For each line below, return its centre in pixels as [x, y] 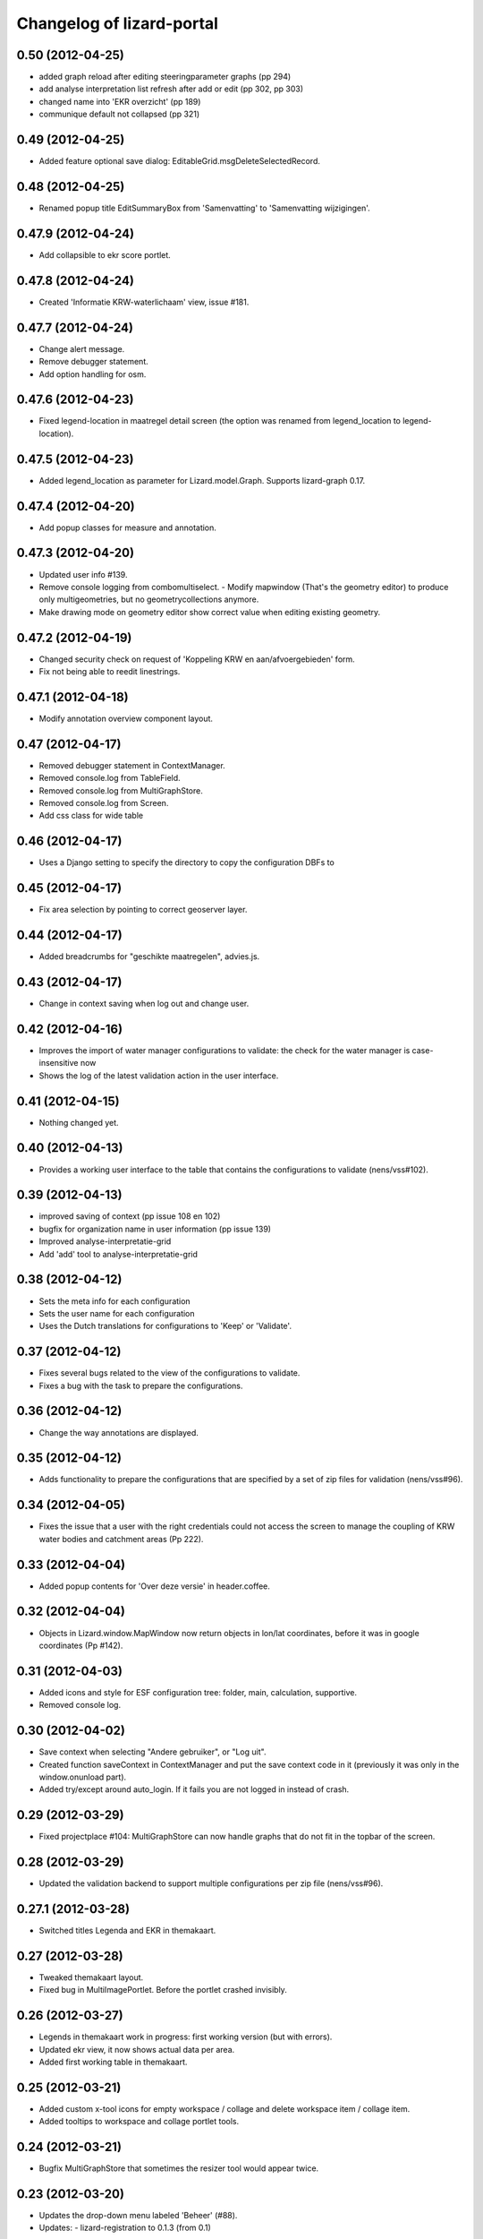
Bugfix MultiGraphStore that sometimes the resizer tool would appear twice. [179, 2168]
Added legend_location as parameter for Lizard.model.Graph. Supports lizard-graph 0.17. [202, 480]
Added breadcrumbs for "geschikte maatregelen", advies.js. [149, 957]
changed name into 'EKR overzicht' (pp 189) [120, 101]
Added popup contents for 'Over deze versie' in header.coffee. [154, 1586]
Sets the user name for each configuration [117, 1313]
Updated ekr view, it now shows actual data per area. [137, 2049]
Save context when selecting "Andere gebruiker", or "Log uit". [153, 1752]
